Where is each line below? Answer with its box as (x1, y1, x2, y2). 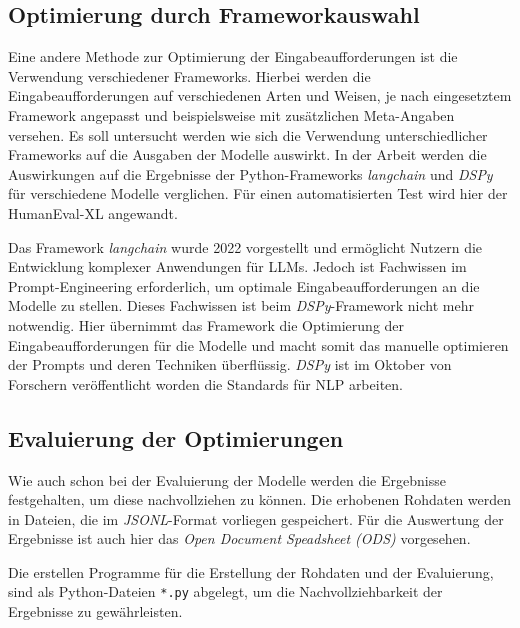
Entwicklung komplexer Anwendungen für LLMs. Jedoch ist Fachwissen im (8, 256, 467, 277)
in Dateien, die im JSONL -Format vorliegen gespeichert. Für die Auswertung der (8, 508, 504, 529)
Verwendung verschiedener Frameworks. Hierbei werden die (8, 65, 371, 86)
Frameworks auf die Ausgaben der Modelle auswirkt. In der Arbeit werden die (8, 144, 487, 165)
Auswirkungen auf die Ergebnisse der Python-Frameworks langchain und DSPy (8, 163, 493, 184)
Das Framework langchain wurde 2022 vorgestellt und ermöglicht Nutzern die (8, 236, 483, 257)
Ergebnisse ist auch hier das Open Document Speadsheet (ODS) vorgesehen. (8, 528, 471, 549)
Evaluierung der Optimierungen (8, 422, 344, 453)
